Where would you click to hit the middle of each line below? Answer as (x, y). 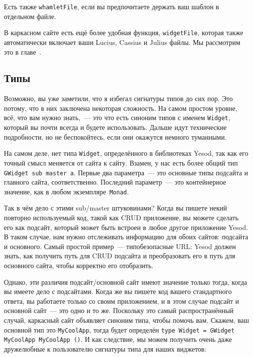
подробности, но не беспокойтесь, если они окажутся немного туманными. (115, 136)
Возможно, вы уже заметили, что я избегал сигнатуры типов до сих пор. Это (118, 98)
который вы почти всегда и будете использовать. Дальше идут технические (115, 127)
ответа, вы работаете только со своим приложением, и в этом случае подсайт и (122, 301)
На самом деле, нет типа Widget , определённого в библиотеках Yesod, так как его (126, 153)
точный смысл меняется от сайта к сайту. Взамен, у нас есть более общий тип (121, 162)
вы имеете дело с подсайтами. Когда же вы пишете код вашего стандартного (118, 291)
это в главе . (23, 52)
